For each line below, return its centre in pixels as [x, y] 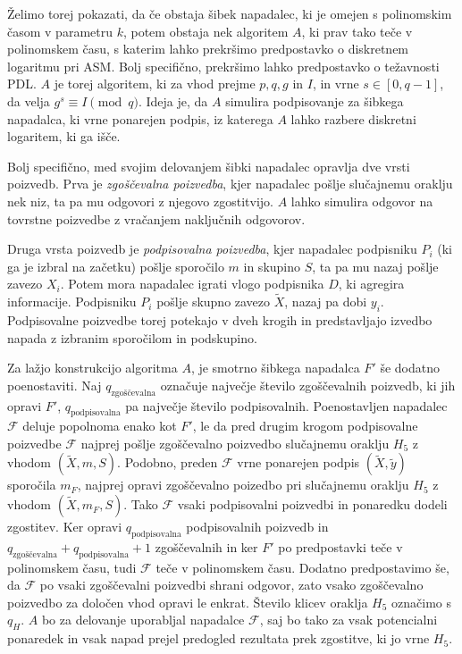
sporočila [32, 485]
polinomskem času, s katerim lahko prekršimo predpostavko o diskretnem [208, 49]
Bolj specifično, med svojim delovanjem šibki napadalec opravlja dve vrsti [209, 166]
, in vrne [336, 84]
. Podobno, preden [168, 462]
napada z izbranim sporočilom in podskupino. [132, 337]
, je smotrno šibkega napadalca [275, 368]
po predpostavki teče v [340, 546]
